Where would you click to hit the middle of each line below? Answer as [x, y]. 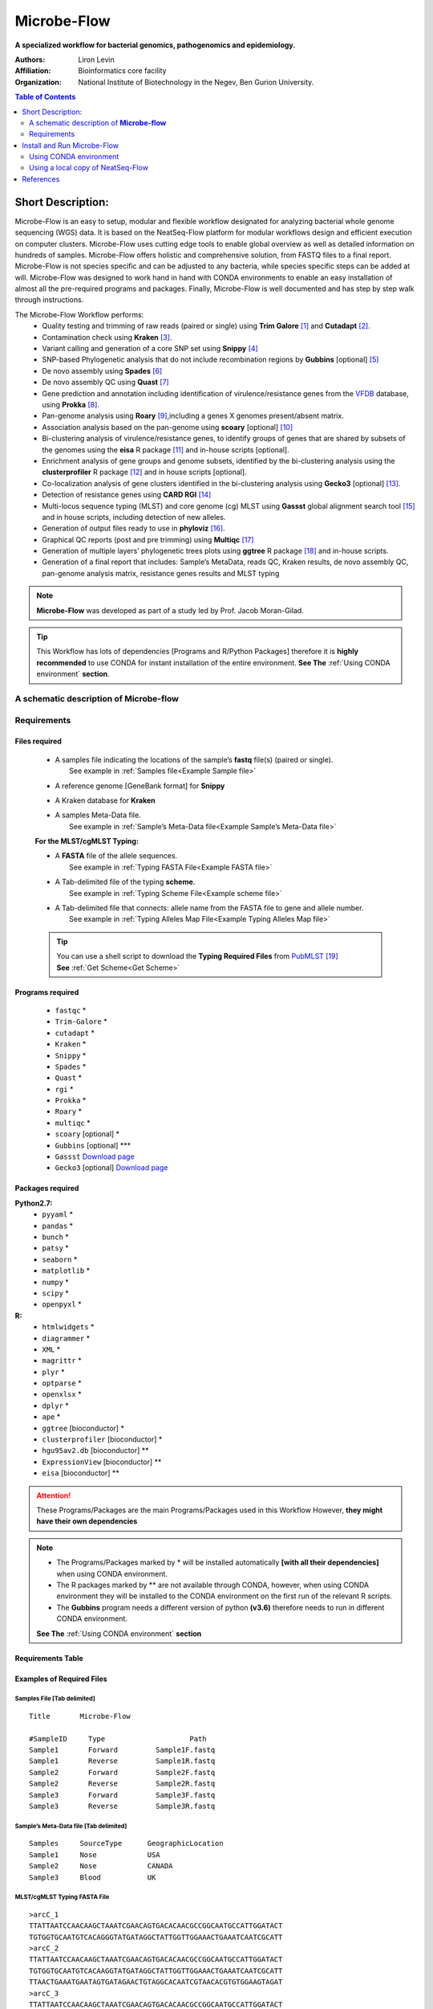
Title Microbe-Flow [80, 1716]
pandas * [58, 1225]
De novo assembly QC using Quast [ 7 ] [105, 383]
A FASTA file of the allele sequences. [116, 856]
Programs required [47, 992]
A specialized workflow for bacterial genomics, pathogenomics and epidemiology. [155, 45]
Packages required [47, 1189]
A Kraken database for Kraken [105, 800]
